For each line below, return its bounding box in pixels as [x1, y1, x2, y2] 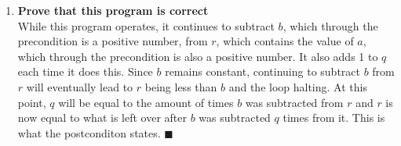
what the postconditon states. [17, 124, 161, 141]
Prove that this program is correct [17, 2, 209, 18]
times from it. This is [283, 109, 385, 126]
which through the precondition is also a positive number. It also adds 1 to [17, 48, 378, 64]
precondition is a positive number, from [17, 33, 208, 49]
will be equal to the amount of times [58, 94, 234, 110]
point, [17, 94, 46, 110]
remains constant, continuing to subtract [165, 63, 360, 80]
